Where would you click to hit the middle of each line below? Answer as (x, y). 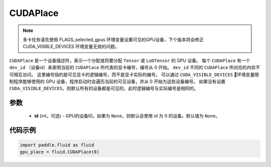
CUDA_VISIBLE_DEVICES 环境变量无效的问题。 (71, 46)
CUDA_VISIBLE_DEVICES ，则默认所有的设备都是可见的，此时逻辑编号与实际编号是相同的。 (104, 88)
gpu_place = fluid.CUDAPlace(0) (60, 152)
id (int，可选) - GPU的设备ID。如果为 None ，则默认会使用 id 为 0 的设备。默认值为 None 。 (127, 115)
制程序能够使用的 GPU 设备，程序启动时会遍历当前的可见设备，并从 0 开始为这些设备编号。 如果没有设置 (117, 81)
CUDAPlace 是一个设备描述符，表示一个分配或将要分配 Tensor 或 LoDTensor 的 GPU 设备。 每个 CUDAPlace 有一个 (130, 60)
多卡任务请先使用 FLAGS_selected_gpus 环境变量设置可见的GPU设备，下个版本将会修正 (113, 39)
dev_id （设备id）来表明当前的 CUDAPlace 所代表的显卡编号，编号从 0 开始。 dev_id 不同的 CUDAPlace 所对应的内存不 (135, 67)
